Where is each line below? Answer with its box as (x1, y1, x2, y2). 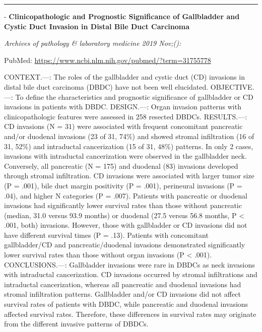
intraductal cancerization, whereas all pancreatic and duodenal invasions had (4, 279, 241, 289)
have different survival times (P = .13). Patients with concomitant (4, 229, 209, 240)
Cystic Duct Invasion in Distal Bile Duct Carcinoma (4, 21, 190, 31)
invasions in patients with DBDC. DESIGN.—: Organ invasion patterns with (4, 101, 241, 112)
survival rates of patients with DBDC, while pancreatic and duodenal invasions (4, 299, 248, 309)
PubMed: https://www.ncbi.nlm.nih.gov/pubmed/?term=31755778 (4, 54, 211, 65)
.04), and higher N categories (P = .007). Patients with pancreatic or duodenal (4, 190, 247, 201)
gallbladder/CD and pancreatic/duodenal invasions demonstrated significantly (4, 239, 245, 250)
